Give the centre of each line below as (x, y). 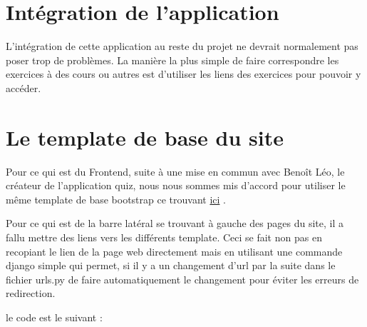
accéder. (24, 87)
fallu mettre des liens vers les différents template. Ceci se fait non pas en (164, 237)
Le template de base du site (145, 137)
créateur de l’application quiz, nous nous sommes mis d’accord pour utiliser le (176, 185)
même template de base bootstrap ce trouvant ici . (116, 199)
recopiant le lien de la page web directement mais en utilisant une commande (174, 251)
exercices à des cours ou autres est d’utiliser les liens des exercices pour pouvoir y (183, 74)
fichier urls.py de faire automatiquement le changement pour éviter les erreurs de (182, 279)
